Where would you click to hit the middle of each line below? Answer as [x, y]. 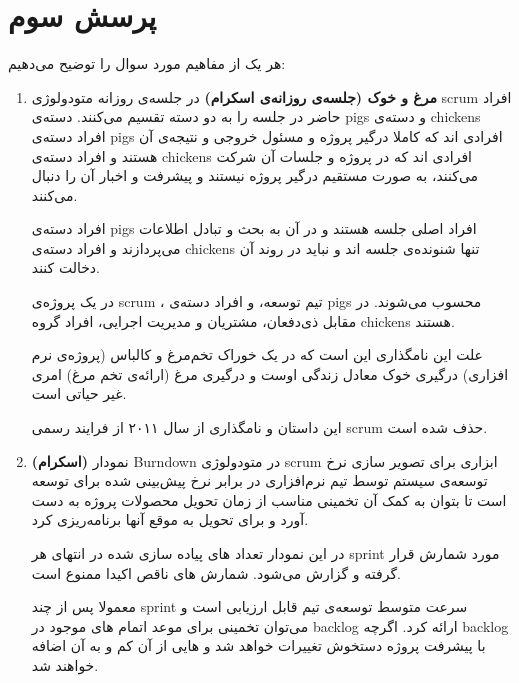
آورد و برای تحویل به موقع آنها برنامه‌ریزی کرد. [170, 519]
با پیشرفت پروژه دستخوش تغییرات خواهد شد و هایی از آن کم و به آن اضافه [258, 645]
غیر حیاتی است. [79, 393]
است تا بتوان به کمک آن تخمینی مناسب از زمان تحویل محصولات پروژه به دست [269, 499]
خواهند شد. [65, 664]
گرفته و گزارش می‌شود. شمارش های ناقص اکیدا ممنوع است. [216, 572]
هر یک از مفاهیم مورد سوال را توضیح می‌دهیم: [147, 63]
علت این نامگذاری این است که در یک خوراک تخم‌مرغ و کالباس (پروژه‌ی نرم [257, 354]
